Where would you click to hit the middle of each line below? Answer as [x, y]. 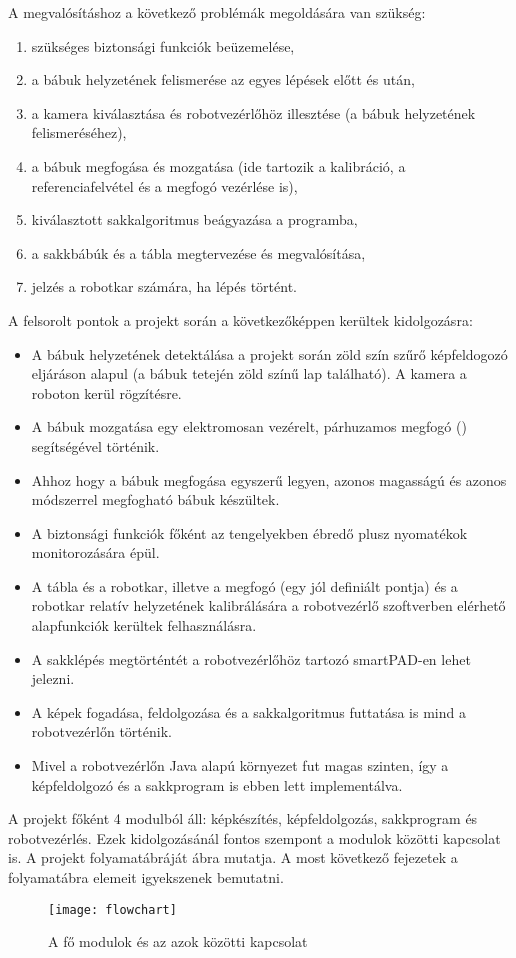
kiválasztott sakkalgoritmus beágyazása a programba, [194, 219]
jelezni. [53, 678]
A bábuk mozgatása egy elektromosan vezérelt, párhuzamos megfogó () [249, 426]
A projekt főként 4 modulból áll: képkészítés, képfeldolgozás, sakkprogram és [243, 818]
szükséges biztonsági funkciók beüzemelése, [163, 45]
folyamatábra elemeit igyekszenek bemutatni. [146, 877]
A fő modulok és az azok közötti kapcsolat [178, 941]
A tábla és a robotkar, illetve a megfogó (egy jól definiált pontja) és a [244, 585]
